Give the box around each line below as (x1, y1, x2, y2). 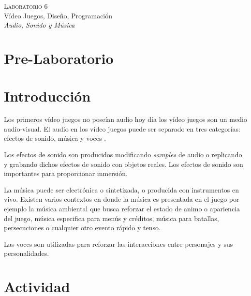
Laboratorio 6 (4, 1, 48, 11)
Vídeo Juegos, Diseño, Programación (4, 10, 113, 20)
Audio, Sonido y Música (4, 20, 75, 30)
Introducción (4, 86, 91, 106)
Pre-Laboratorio (4, 48, 114, 68)
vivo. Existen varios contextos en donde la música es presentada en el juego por (4, 194, 239, 204)
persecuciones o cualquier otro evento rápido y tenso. (4, 222, 161, 233)
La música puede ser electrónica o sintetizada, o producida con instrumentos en (4, 184, 239, 194)
